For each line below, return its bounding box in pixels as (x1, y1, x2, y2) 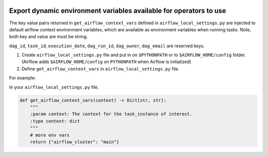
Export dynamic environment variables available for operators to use (9, 6, 226, 15)
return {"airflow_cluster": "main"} (30, 139, 119, 145)
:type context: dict (30, 118, 80, 124)
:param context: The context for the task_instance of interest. (30, 111, 193, 117)
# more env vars (30, 132, 69, 138)
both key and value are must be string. (9, 34, 88, 40)
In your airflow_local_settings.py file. (9, 84, 99, 90)
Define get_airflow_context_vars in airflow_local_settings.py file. (21, 66, 180, 72)
